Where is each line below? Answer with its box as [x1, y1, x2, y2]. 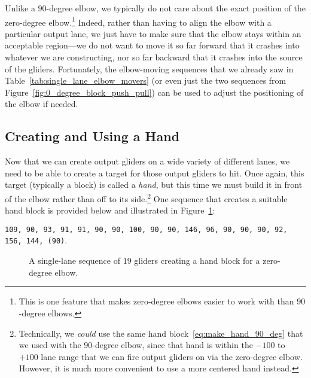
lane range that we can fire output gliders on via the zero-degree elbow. [41, 350, 303, 362]
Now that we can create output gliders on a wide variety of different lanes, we [5, 155, 290, 167]
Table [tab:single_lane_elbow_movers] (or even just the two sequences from [5, 74, 286, 87]
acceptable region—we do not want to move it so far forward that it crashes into [5, 39, 300, 51]
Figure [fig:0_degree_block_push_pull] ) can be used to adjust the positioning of [5, 86, 304, 98]
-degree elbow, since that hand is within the [92, 339, 253, 351]
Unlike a [5, 2, 35, 14]
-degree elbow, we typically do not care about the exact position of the [46, 2, 306, 14]
